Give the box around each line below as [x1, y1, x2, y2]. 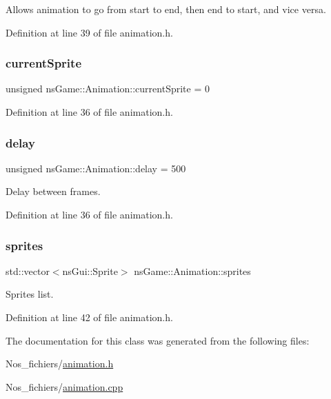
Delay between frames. [6, 184, 101, 198]
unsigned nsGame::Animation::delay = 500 [6, 161, 186, 175]
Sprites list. [6, 287, 54, 301]
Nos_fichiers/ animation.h [6, 356, 114, 371]
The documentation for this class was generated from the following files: [6, 333, 310, 347]
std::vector [6, 263, 50, 278]
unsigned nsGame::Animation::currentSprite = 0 [6, 81, 210, 96]
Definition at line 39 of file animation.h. [6, 25, 173, 39]
